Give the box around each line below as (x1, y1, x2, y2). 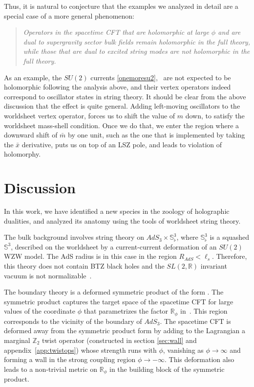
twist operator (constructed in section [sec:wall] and (42, 335, 197, 345)
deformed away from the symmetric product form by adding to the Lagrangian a (4, 325, 246, 336)
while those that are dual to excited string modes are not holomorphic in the (23, 46, 250, 56)
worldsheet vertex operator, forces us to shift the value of (4, 110, 175, 120)
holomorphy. (4, 149, 41, 159)
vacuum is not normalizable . (4, 270, 92, 280)
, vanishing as (163, 344, 204, 355)
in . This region (180, 306, 228, 316)
